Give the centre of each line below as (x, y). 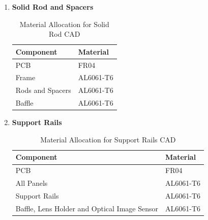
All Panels (32, 183)
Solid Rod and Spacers (53, 7)
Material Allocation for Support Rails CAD (108, 139)
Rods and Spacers (43, 90)
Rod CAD (65, 34)
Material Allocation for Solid (64, 24)
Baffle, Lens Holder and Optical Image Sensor (87, 208)
